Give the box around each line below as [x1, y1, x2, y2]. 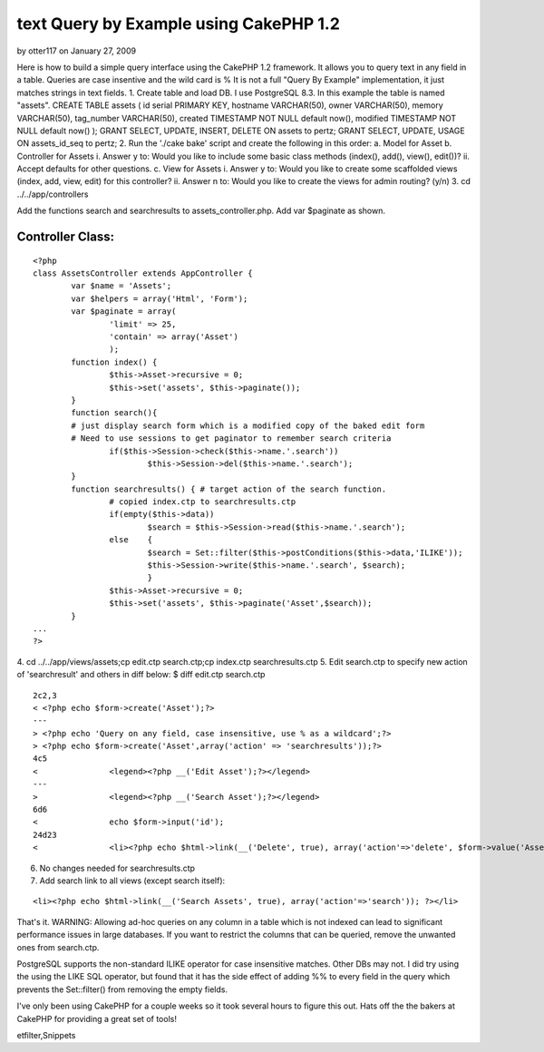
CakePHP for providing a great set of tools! [16, 1013, 177, 1024]
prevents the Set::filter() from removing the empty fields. [16, 984, 228, 995]
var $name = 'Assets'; [71, 281, 172, 291]
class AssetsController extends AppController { [33, 268, 253, 278]
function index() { [71, 356, 158, 367]
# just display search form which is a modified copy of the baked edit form [71, 420, 425, 431]
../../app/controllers [16, 189, 89, 200]
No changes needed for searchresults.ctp [39, 862, 195, 873]
